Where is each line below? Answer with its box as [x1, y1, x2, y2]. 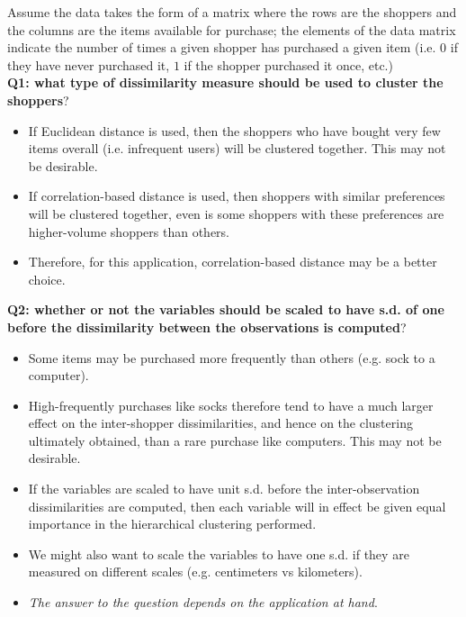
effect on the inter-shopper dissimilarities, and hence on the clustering [28, 413, 413, 432]
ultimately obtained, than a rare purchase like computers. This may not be [28, 431, 442, 449]
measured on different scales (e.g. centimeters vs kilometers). [28, 562, 363, 581]
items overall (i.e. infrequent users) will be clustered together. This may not [28, 139, 446, 158]
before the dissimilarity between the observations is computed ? [7, 317, 407, 336]
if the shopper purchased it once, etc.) [184, 55, 393, 74]
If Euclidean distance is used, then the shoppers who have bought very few [28, 121, 441, 140]
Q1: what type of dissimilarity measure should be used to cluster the [7, 73, 444, 92]
